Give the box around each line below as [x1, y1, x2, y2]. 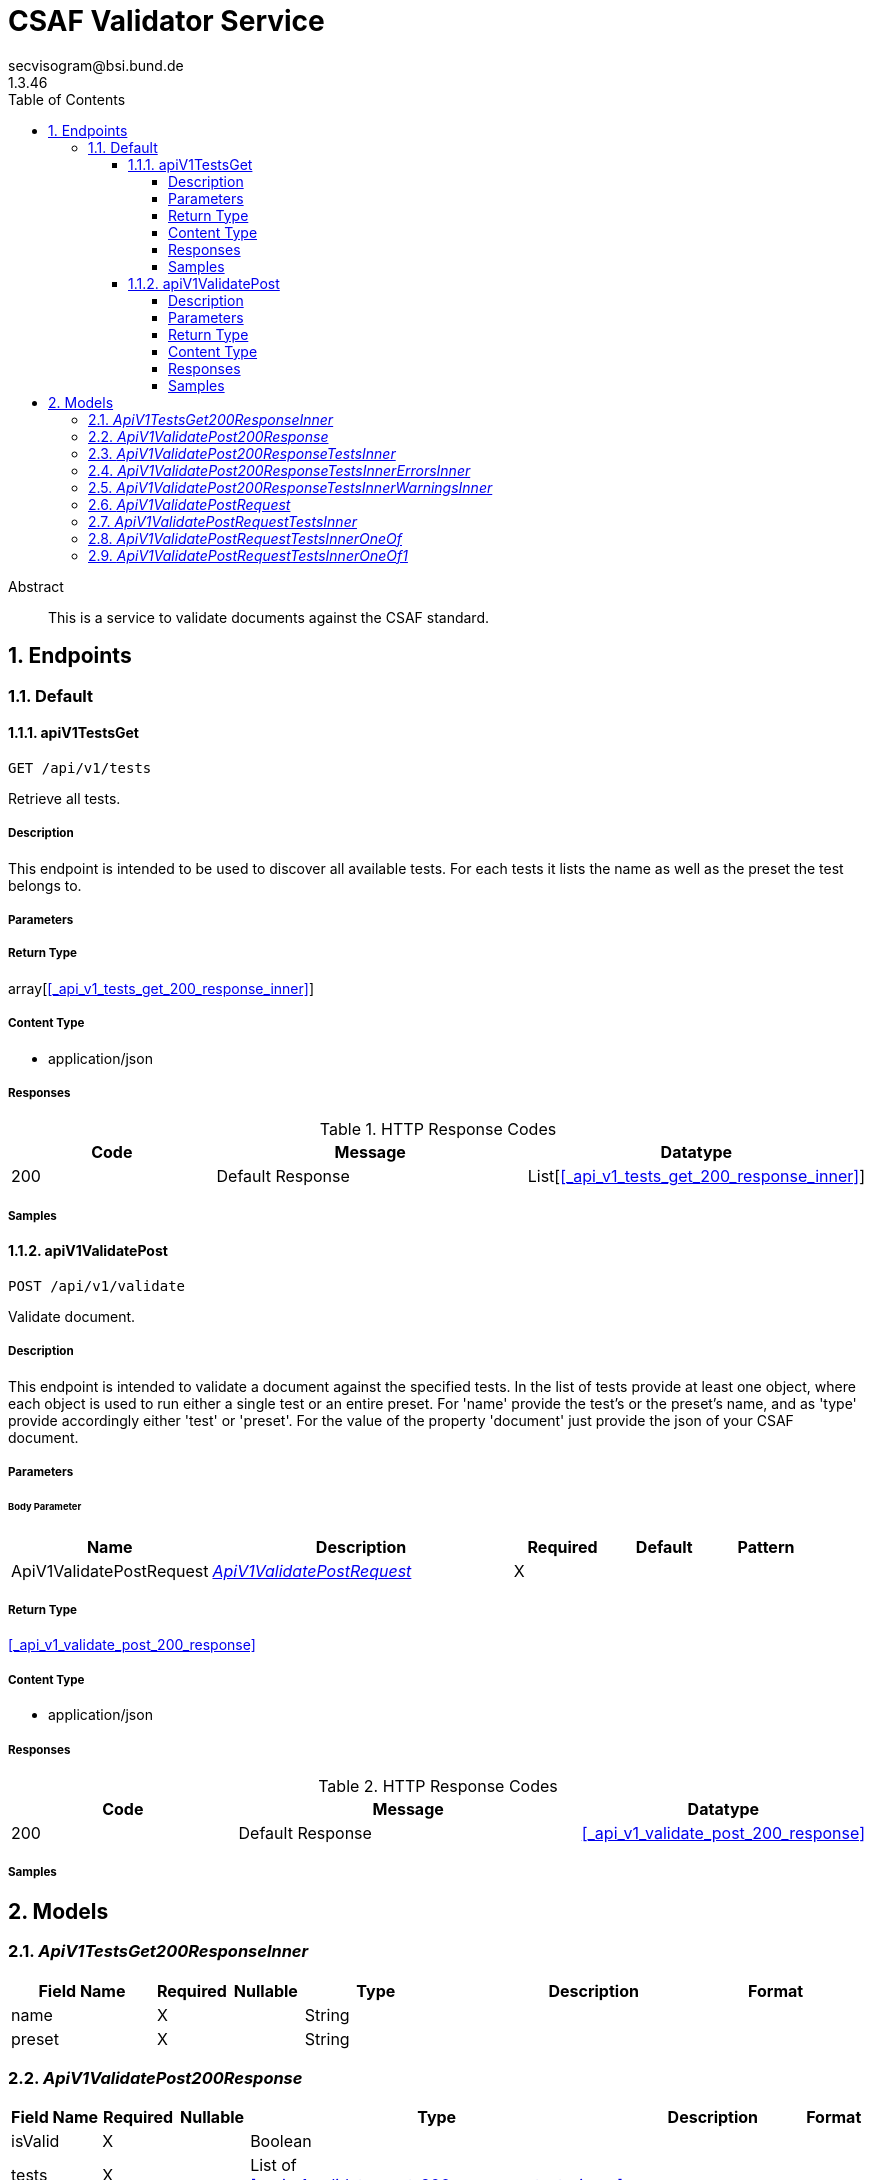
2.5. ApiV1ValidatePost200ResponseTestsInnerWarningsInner [88, 478, 493, 496]
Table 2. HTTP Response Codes [318, 1775, 558, 1796]
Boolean [250, 2131, 312, 2152]
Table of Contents [8, 90, 126, 108]
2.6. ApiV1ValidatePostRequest [88, 495, 291, 513]
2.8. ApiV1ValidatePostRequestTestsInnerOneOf [88, 529, 402, 547]
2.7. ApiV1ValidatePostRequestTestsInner [88, 512, 357, 530]
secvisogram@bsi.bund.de [8, 56, 184, 74]
